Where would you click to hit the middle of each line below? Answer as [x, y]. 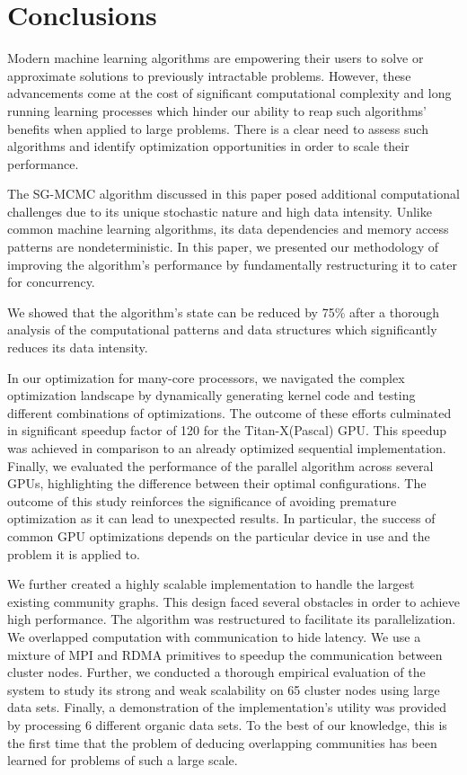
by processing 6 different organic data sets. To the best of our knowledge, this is [227, 724]
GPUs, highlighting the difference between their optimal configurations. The [217, 483]
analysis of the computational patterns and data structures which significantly [222, 330]
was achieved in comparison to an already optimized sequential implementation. [227, 448]
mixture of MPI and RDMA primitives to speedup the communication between [225, 654]
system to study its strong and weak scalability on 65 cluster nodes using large [224, 689]
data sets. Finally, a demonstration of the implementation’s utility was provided [227, 707]
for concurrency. [51, 282]
